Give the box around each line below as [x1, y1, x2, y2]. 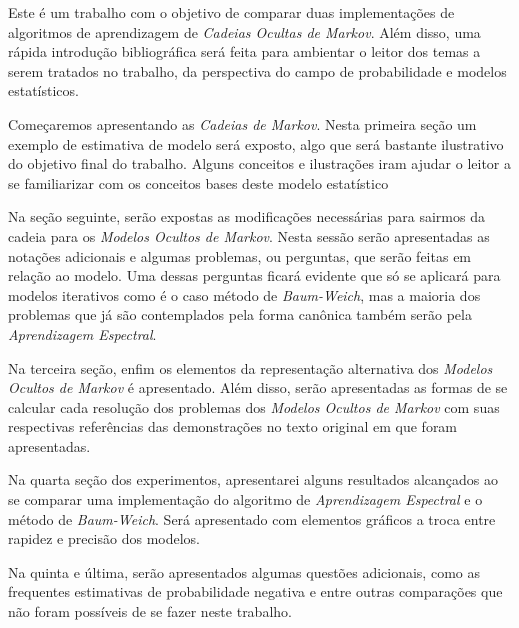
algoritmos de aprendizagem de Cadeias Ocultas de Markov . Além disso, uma [8, 21, 481, 42]
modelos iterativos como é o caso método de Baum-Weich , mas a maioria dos [8, 284, 481, 305]
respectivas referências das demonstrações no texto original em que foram [8, 416, 458, 437]
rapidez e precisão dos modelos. [8, 528, 201, 549]
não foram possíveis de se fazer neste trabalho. [8, 601, 292, 622]
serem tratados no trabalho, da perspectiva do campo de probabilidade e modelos [8, 60, 507, 81]
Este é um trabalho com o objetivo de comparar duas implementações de [8, 2, 455, 22]
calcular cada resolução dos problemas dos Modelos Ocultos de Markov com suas [8, 396, 500, 417]
